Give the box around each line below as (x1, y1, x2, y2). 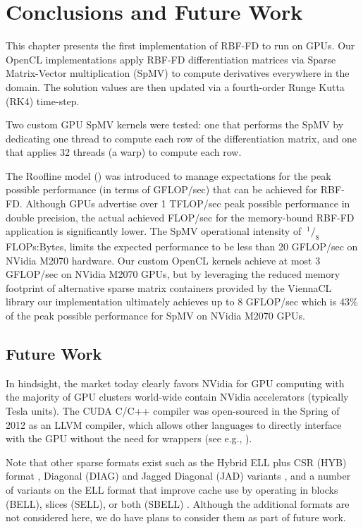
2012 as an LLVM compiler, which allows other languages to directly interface (6, 417, 342, 432)
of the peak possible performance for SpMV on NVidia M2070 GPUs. (6, 308, 305, 323)
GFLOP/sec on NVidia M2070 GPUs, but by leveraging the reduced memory (6, 267, 340, 281)
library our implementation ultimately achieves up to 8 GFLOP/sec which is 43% (6, 294, 358, 309)
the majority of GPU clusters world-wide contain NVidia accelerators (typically (6, 389, 349, 404)
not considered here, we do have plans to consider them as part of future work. (6, 510, 346, 525)
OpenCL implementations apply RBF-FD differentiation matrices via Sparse (6, 51, 336, 66)
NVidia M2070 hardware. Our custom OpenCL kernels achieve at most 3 (6, 253, 321, 267)
